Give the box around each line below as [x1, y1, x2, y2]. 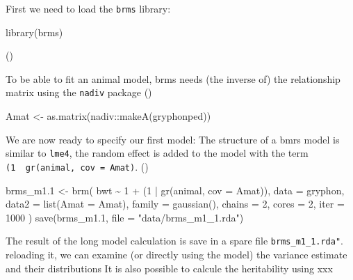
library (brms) [6, 24, 63, 39]
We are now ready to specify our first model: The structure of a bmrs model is [6, 132, 340, 146]
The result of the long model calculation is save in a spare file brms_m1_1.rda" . [6, 233, 343, 248]
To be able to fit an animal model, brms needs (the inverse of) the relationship [6, 71, 340, 86]
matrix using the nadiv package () [6, 85, 152, 100]
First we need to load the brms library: [6, 1, 171, 15]
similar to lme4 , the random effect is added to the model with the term [6, 146, 309, 160]
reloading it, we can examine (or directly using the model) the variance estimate [6, 247, 347, 262]
